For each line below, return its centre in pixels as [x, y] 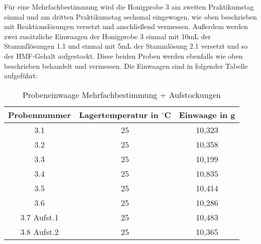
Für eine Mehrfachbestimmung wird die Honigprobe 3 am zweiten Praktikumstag [129, 7]
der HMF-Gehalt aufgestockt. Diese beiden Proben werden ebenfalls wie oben [123, 55]
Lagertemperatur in [119, 114]
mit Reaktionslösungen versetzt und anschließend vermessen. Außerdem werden [126, 26]
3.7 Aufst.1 [39, 217]
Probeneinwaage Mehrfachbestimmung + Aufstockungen [121, 94]
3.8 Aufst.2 [39, 231]
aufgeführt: [21, 76]
